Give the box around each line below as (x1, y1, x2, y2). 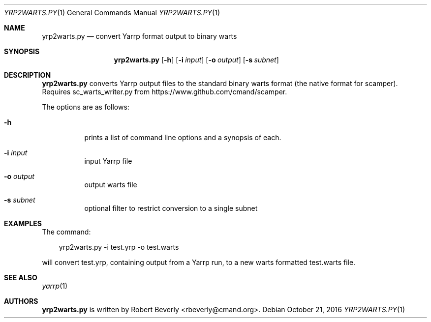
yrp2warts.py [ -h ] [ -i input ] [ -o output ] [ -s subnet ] (114, 56, 279, 64)
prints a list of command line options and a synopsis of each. (84, 133, 281, 142)
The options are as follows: (42, 103, 129, 111)
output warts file (84, 180, 137, 189)
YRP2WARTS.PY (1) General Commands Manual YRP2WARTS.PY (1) (4, 8, 220, 17)
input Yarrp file (84, 157, 132, 165)
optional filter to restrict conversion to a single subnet (84, 204, 258, 212)
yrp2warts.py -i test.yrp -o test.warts (59, 243, 179, 251)
